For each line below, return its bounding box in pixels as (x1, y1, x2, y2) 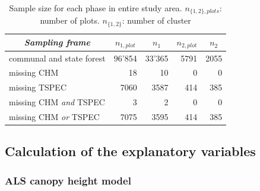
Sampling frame (24, 36, 90, 48)
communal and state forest (9, 51, 106, 64)
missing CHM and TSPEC (9, 96, 105, 108)
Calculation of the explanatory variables (5, 142, 256, 160)
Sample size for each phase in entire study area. (9, 2, 182, 14)
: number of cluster (122, 14, 191, 27)
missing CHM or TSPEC (9, 110, 100, 122)
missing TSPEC (9, 81, 66, 93)
